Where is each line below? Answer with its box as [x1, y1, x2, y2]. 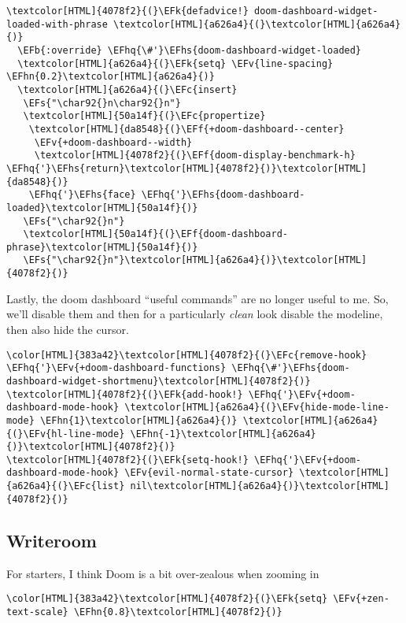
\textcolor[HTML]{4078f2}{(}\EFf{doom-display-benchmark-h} [34, 150, 356, 161]
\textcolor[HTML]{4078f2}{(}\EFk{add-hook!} [6, 388, 243, 400]
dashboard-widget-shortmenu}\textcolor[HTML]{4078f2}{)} [6, 375, 311, 387]
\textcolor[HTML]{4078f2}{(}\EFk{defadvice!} [6, 6, 249, 17]
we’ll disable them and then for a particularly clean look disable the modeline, [6, 306, 383, 322]
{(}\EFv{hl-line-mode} [6, 428, 125, 439]
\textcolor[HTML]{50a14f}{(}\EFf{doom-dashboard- [23, 228, 288, 240]
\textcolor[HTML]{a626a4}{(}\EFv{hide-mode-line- [124, 402, 389, 413]
